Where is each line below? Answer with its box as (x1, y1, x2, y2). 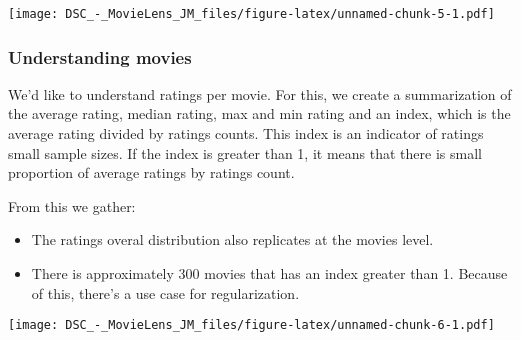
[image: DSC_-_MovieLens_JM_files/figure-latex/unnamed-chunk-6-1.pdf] (8, 318, 495, 333)
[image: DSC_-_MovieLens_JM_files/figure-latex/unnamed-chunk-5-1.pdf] (8, 7, 495, 21)
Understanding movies (8, 44, 192, 69)
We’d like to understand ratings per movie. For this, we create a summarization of (8, 83, 512, 104)
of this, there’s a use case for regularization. (31, 282, 300, 303)
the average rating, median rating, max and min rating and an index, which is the (8, 103, 511, 124)
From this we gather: (8, 195, 136, 216)
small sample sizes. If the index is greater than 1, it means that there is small (8, 142, 482, 163)
